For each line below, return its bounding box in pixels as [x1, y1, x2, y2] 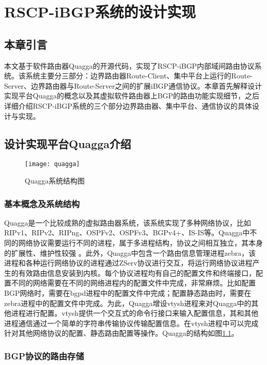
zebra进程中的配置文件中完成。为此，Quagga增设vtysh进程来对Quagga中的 [4, 297, 252, 308]
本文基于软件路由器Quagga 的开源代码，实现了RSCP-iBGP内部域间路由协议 [4, 60, 255, 71]
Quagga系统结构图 [25, 175, 85, 186]
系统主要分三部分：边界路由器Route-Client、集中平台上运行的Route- [25, 70, 253, 81]
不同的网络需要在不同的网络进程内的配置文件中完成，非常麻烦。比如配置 [11, 277, 256, 288]
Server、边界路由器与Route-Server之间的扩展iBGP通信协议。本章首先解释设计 [4, 80, 262, 91]
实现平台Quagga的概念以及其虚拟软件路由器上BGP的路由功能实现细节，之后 [4, 90, 260, 101]
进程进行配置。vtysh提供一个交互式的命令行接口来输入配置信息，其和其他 [11, 308, 259, 318]
